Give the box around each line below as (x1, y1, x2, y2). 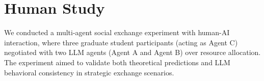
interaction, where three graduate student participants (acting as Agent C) (4, 37, 238, 47)
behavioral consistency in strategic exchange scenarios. (4, 67, 174, 77)
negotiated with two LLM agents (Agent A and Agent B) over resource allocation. (4, 47, 261, 58)
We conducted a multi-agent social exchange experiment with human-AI (4, 27, 230, 38)
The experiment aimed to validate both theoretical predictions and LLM (4, 57, 230, 67)
